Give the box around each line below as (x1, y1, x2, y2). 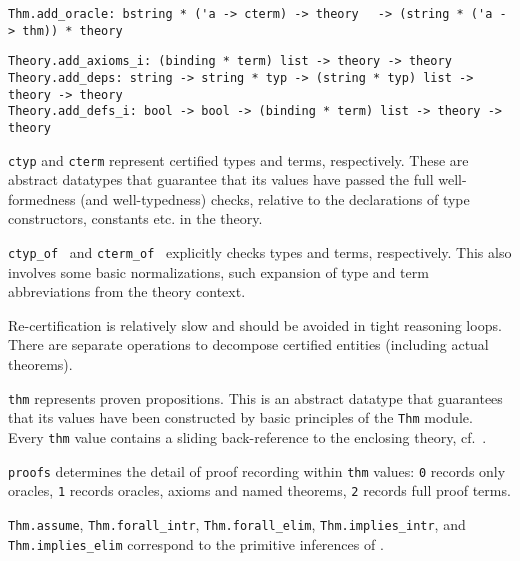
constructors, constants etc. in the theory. (8, 208, 263, 229)
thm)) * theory (22, 23, 123, 38)
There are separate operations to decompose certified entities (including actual (8, 334, 489, 355)
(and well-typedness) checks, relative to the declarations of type (80, 188, 470, 209)
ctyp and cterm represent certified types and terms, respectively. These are (8, 149, 469, 170)
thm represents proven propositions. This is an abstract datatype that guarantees (8, 387, 503, 408)
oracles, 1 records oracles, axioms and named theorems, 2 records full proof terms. (8, 480, 511, 501)
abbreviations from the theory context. (8, 281, 246, 302)
